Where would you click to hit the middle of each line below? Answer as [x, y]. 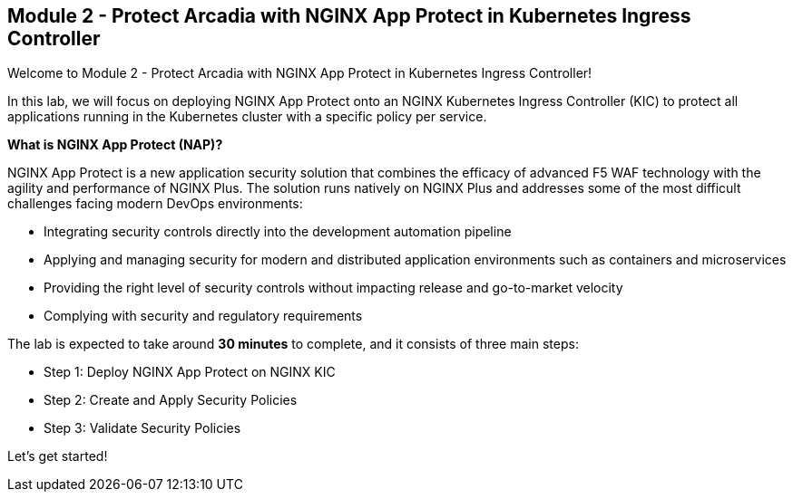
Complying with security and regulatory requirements [203, 316]
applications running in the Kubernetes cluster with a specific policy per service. [247, 117]
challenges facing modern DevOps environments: [155, 204]
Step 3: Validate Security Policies [142, 428]
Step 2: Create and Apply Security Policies [171, 400]
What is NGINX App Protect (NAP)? [115, 145]
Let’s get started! [58, 456]
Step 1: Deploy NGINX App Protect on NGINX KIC [190, 372]
